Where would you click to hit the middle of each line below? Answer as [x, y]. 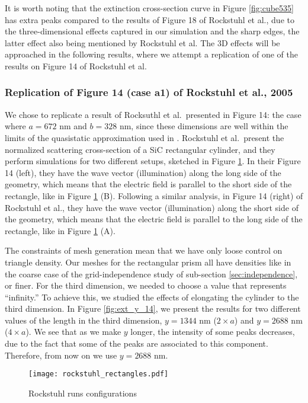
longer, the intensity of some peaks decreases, [213, 332]
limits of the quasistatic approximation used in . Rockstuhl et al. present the [145, 137]
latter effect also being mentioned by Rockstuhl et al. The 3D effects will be [142, 42]
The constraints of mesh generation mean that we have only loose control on [144, 250]
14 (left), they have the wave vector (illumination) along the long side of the [143, 172]
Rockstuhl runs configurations [83, 393]
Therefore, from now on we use [61, 355]
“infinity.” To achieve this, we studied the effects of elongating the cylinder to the [152, 297]
